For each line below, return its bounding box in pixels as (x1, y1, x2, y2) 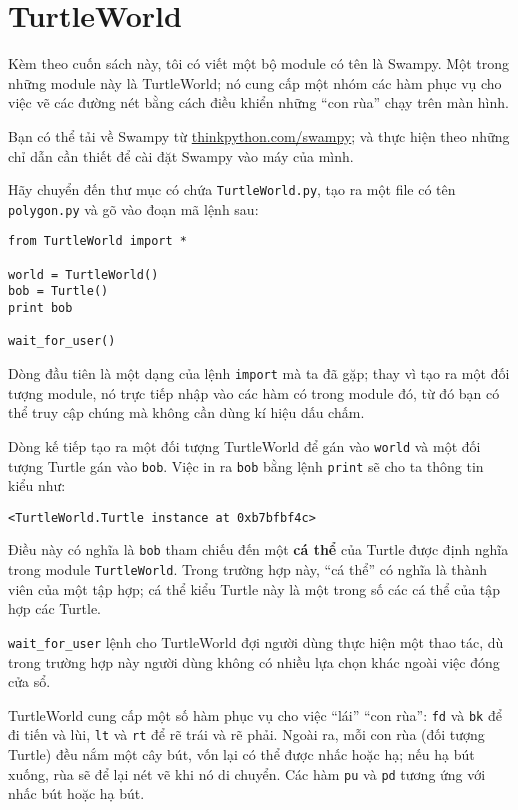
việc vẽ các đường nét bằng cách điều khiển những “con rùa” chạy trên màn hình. (8, 92, 509, 113)
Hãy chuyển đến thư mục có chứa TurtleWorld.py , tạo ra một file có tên (8, 179, 456, 200)
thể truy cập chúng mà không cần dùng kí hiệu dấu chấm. (8, 402, 365, 423)
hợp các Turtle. (8, 598, 101, 619)
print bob (8, 301, 73, 316)
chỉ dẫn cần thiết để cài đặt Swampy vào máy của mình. (8, 145, 354, 166)
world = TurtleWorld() (8, 267, 159, 282)
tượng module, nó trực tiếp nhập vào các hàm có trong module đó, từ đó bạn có (8, 382, 500, 403)
